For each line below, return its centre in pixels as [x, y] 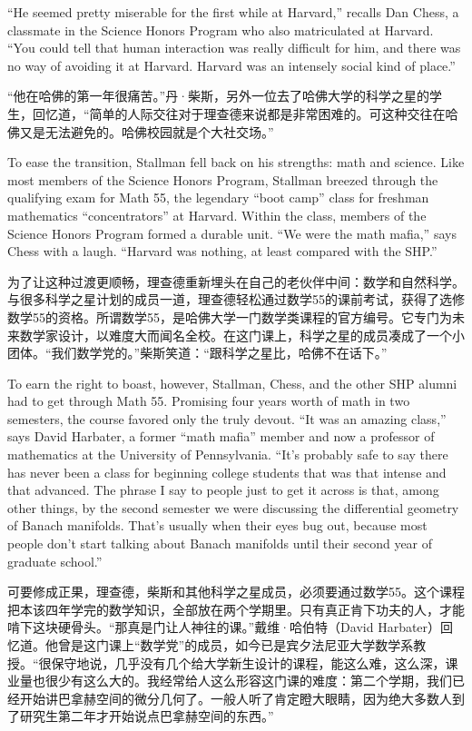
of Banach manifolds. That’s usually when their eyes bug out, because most [217, 525]
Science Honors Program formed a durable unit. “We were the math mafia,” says [232, 233]
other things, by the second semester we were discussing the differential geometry [233, 507]
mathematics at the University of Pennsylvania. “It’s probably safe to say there [228, 454]
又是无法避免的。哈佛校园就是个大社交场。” [147, 131]
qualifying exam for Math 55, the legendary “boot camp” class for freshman [218, 198]
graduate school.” [55, 561]
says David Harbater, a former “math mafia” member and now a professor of [221, 436]
